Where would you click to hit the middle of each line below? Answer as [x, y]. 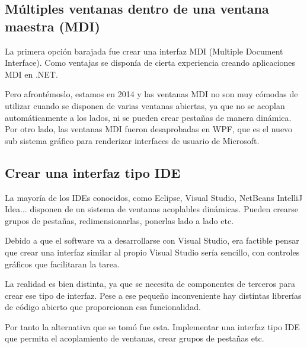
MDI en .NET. [31, 74]
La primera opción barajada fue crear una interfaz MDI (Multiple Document [144, 51]
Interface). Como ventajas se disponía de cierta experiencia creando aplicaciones [150, 63]
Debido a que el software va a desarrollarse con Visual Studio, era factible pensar [152, 240]
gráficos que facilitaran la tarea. [62, 264]
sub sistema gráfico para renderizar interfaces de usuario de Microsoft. [132, 140]
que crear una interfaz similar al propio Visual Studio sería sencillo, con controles [152, 252]
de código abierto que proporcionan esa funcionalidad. [103, 307]
